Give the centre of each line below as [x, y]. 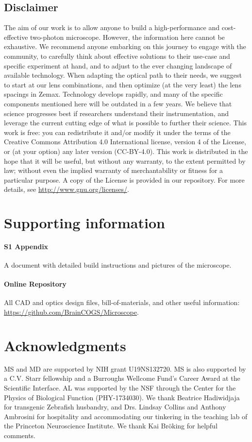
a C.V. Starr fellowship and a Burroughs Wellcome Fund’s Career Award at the [122, 378]
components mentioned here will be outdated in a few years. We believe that [118, 103]
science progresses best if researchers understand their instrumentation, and [116, 113]
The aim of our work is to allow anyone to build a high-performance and [112, 27]
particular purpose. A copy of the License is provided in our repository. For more [124, 179]
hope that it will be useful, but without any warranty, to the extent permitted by [125, 161]
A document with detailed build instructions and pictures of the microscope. [118, 265]
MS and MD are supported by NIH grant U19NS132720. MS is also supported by [125, 368]
